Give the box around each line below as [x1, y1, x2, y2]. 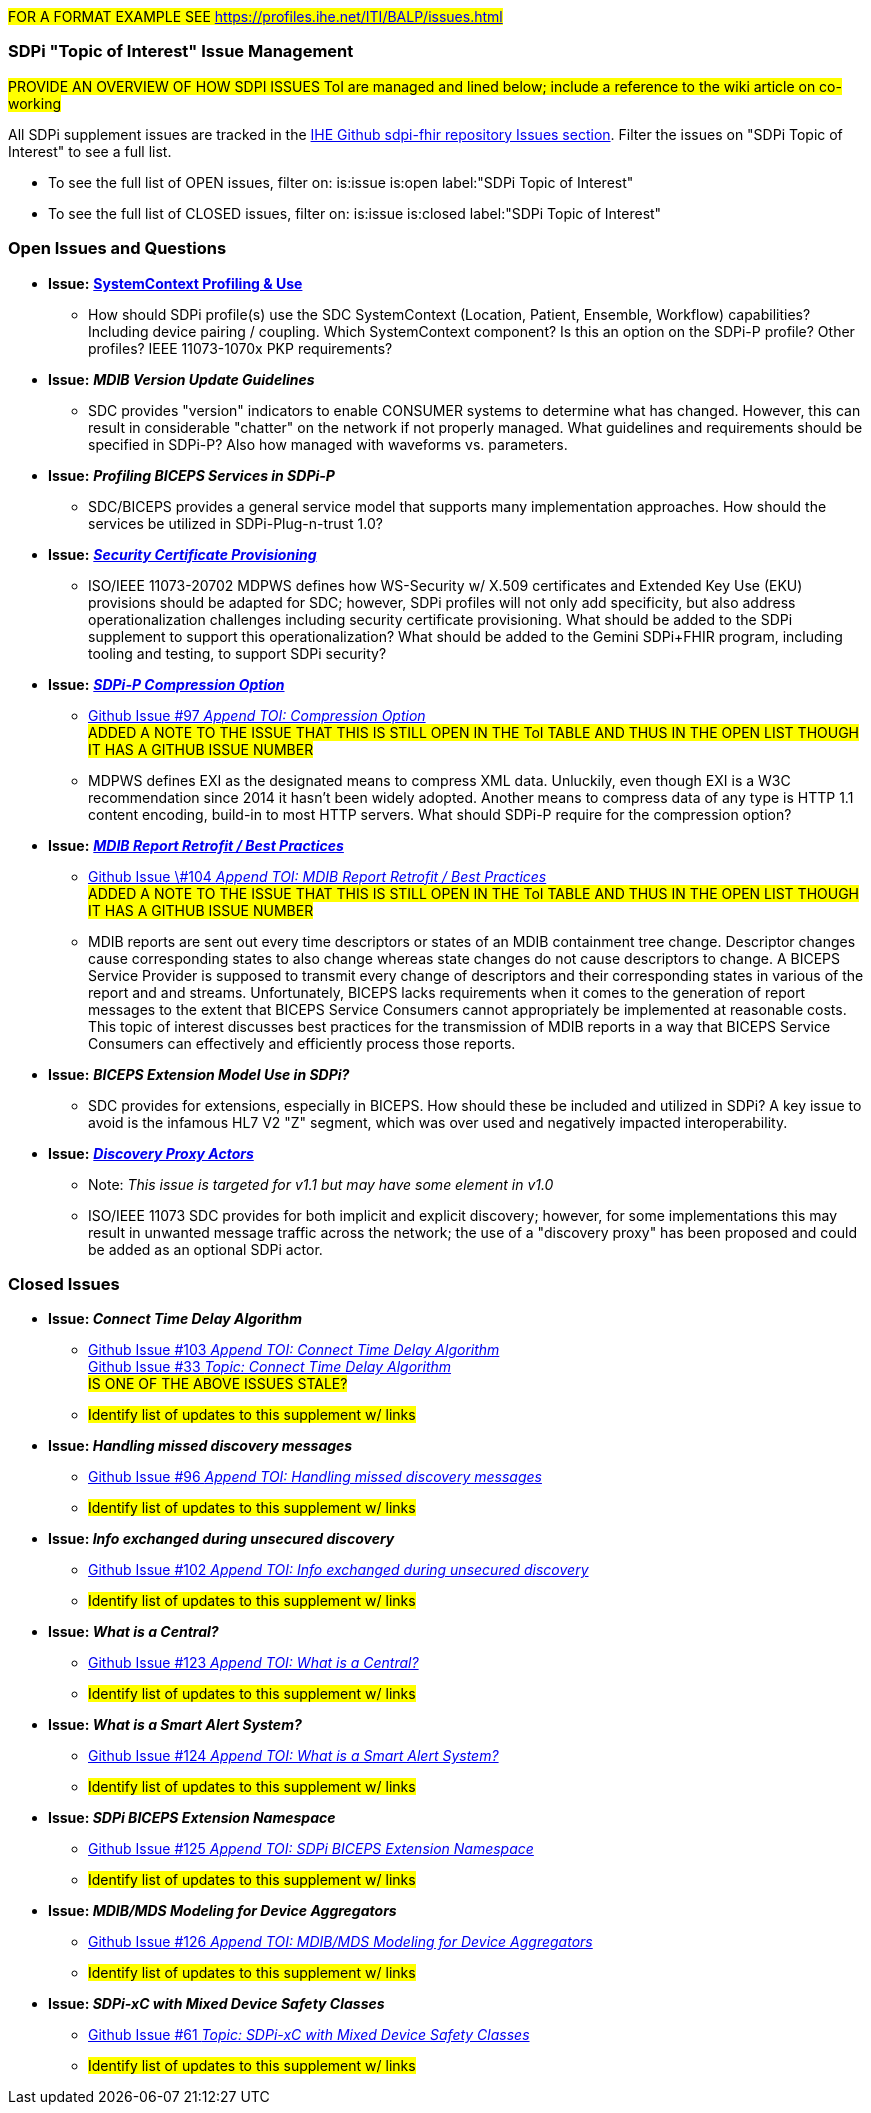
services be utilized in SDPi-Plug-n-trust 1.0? [88, 514, 383, 532]
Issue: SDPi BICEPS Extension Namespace [48, 1809, 336, 1827]
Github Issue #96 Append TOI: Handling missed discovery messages [88, 1468, 542, 1486]
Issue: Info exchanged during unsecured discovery [48, 1530, 395, 1548]
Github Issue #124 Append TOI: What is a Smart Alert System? [88, 1747, 499, 1765]
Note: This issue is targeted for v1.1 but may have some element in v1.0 [88, 1175, 554, 1193]
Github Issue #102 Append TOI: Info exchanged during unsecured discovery [88, 1561, 589, 1579]
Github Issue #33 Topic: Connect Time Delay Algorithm [88, 1358, 452, 1376]
